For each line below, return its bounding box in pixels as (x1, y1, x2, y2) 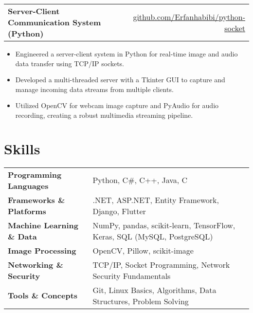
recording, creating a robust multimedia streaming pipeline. (15, 110, 193, 120)
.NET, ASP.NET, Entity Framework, (92, 194, 219, 205)
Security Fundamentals (92, 270, 171, 281)
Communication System (8, 17, 101, 28)
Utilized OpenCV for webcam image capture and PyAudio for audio (15, 100, 219, 110)
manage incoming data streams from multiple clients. (15, 84, 174, 94)
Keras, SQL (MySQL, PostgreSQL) (92, 230, 213, 242)
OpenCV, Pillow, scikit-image (92, 244, 194, 256)
